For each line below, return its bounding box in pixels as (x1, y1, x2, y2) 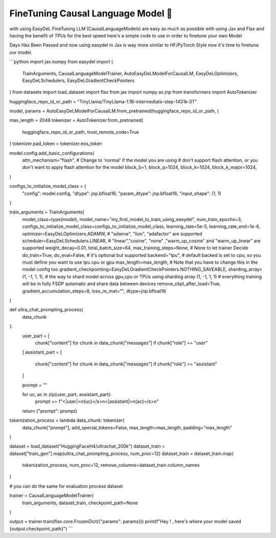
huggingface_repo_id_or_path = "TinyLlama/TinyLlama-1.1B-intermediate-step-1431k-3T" (9, 98, 197, 104)
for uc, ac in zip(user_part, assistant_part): (22, 391, 112, 397)
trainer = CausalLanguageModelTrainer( (9, 492, 94, 499)
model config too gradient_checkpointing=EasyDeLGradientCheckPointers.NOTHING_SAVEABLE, (22, 266, 227, 272)
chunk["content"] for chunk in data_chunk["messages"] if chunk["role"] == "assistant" (35, 361, 217, 367)
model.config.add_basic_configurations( (9, 150, 95, 156)
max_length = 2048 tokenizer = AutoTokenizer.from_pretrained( (9, 117, 144, 123)
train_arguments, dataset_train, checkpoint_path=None (22, 500, 138, 506)
